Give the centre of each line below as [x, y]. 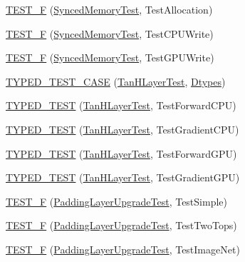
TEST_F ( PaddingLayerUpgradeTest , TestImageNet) [123, 249]
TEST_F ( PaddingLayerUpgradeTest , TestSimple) [116, 201]
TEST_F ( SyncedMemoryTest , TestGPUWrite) [110, 57]
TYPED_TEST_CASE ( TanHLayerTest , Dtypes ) [116, 81]
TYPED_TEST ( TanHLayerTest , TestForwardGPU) [121, 153]
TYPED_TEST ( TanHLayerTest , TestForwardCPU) [121, 105]
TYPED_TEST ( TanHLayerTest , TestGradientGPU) [123, 177]
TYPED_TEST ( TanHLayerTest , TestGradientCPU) [123, 129]
